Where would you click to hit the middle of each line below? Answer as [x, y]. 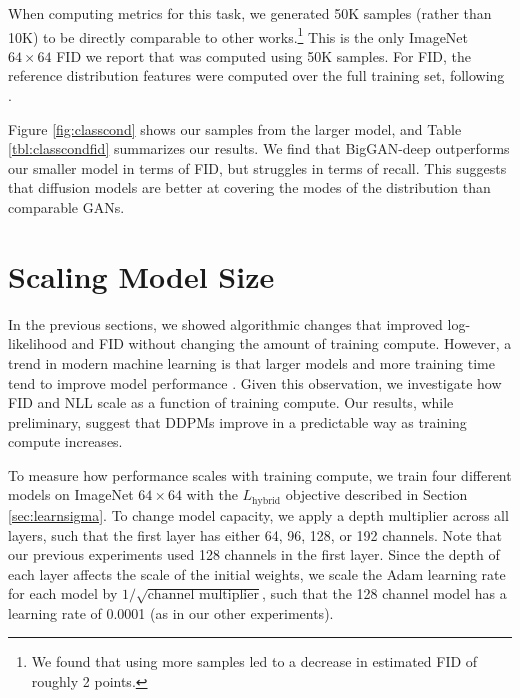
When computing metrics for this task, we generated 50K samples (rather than [250, 13]
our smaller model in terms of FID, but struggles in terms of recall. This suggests [257, 167]
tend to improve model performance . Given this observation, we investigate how [255, 382]
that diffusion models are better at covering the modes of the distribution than [249, 187]
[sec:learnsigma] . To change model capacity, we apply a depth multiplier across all [258, 514]
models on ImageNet [71, 494]
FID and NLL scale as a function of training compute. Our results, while [231, 402]
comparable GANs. [66, 207]
